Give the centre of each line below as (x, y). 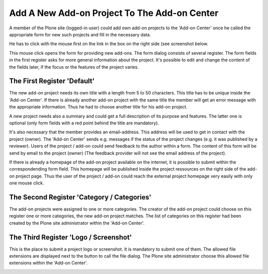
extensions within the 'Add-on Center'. (48, 263)
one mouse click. (27, 183)
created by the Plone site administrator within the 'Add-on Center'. (77, 223)
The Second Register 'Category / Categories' (80, 197)
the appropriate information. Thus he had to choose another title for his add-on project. (98, 107)
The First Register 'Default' (52, 81)
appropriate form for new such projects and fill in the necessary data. (80, 34)
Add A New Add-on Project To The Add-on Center (114, 13)
